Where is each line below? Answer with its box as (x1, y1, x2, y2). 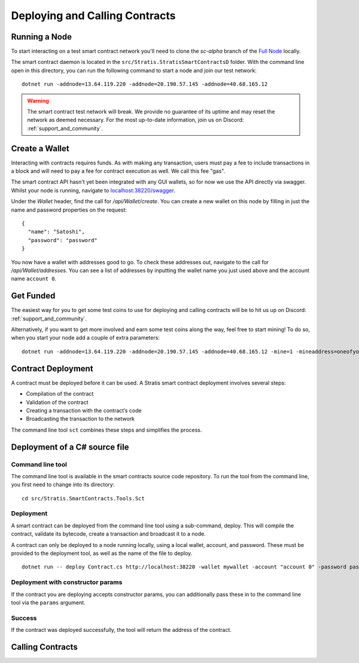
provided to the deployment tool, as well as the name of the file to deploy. (11, 549, 193, 557)
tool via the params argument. (11, 598, 86, 606)
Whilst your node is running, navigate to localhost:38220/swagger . (11, 187, 176, 194)
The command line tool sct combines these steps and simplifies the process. (11, 426, 202, 433)
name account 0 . (11, 275, 57, 282)
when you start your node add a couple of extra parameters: (11, 334, 160, 341)
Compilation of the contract (26, 390, 94, 398)
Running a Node (11, 32, 72, 42)
